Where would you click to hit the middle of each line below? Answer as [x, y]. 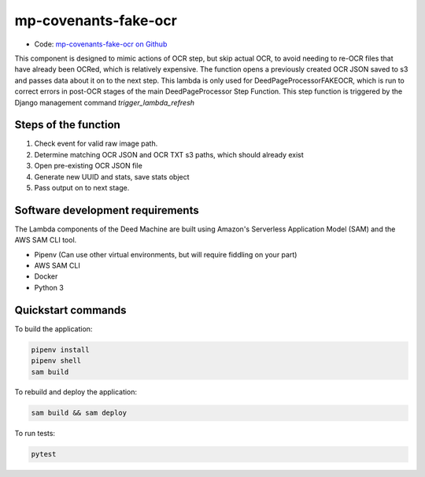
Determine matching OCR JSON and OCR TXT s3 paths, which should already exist [169, 154]
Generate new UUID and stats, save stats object [112, 176]
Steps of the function [68, 125]
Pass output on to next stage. [82, 187]
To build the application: [54, 329]
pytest [44, 454]
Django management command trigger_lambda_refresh [105, 102]
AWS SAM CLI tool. [46, 240]
